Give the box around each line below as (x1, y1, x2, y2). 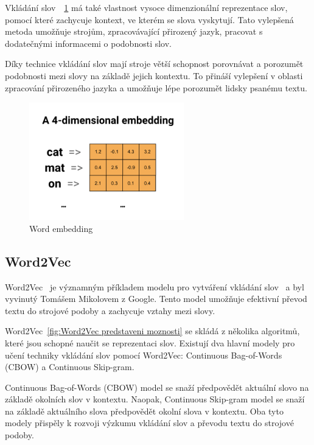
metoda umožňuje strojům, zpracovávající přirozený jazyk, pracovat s (5, 25, 263, 38)
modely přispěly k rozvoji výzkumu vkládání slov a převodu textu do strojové (5, 416, 294, 429)
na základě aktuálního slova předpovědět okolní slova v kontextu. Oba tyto (5, 404, 284, 417)
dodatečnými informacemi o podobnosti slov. (5, 37, 172, 49)
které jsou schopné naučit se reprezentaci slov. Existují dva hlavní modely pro (5, 336, 295, 349)
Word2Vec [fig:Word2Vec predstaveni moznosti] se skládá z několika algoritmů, (5, 324, 300, 337)
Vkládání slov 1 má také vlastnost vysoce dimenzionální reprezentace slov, (5, 1, 288, 13)
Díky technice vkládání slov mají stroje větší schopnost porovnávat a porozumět (5, 57, 304, 70)
